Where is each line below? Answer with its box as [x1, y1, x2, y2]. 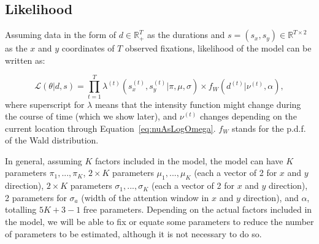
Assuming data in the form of [5, 28, 117, 41]
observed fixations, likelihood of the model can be [125, 42, 312, 55]
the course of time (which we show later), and [5, 110, 177, 123]
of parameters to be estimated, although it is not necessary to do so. [5, 227, 262, 240]
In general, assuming [5, 154, 82, 167]
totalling [5, 203, 37, 216]
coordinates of [61, 42, 115, 55]
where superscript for [5, 97, 85, 110]
